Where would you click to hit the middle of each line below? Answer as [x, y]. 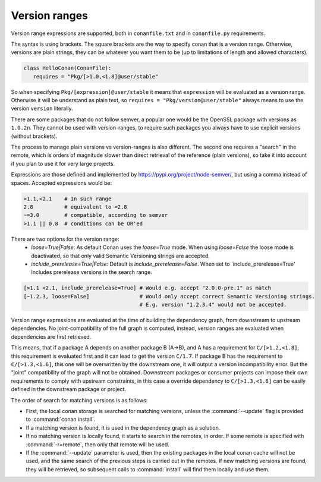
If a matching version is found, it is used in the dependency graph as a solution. [123, 427]
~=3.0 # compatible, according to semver [96, 215]
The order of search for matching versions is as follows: [79, 400]
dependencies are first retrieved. [51, 336]
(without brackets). [34, 136]
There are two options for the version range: [65, 239]
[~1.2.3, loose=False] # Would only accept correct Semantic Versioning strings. [169, 296]
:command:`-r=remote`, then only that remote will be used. [97, 444]
